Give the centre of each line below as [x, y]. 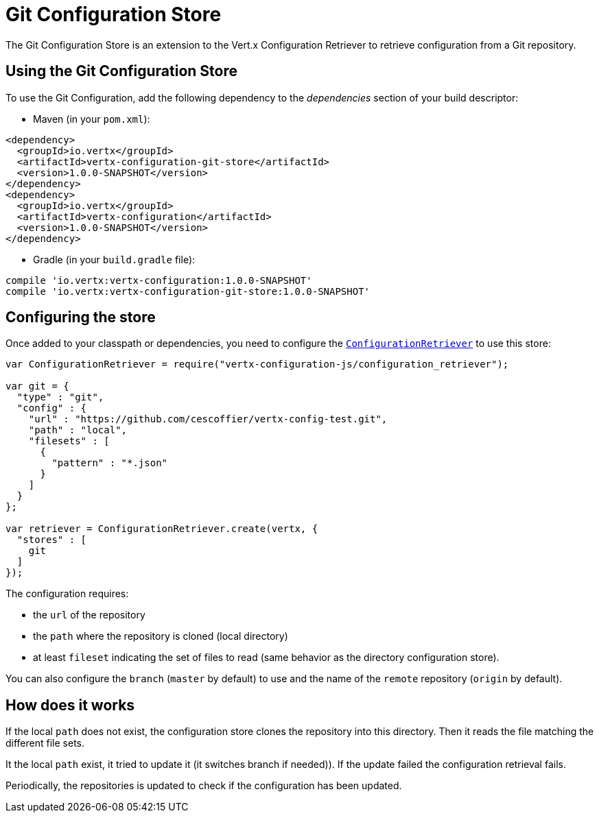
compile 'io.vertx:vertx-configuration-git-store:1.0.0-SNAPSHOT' [188, 291]
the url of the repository [89, 615]
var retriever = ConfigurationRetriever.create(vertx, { [162, 529]
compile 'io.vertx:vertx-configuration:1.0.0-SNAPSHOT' [159, 280]
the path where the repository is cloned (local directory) [161, 636]
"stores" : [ [52, 540]
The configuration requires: [67, 594]
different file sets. [45, 743]
